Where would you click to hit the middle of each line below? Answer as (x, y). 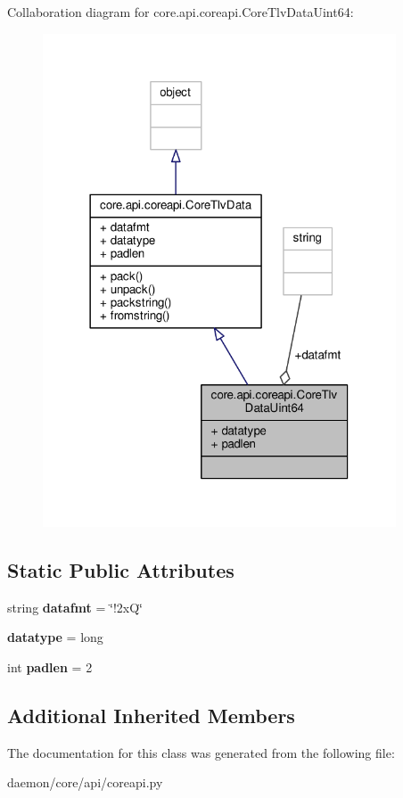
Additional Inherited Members (151, 715)
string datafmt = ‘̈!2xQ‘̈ (75, 607)
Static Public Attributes (121, 569)
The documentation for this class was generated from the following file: (201, 752)
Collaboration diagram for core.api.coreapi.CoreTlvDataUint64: (181, 12)
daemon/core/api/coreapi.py (85, 782)
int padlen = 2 (50, 666)
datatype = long (55, 637)
